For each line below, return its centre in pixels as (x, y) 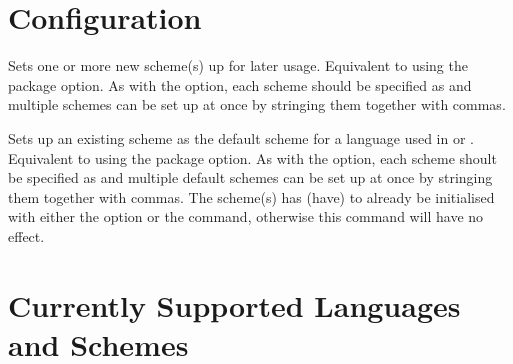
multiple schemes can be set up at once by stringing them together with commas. (257, 104)
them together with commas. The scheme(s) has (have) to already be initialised (251, 196)
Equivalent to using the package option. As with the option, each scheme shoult (252, 157)
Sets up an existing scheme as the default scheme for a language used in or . (241, 137)
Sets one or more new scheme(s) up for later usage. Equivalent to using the (238, 65)
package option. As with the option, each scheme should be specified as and (240, 84)
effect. (26, 235)
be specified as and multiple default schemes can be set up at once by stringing (250, 177)
